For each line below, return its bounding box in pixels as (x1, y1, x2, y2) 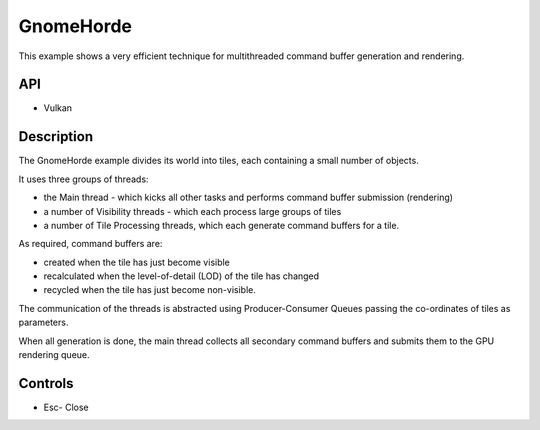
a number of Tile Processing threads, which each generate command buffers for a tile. (43, 219, 400, 231)
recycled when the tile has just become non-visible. (43, 284, 257, 296)
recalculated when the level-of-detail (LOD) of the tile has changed (43, 270, 320, 282)
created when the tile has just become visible (43, 256, 230, 268)
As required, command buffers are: (18, 238, 163, 250)
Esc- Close (43, 401, 89, 413)
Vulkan (43, 102, 73, 114)
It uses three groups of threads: (18, 173, 149, 185)
